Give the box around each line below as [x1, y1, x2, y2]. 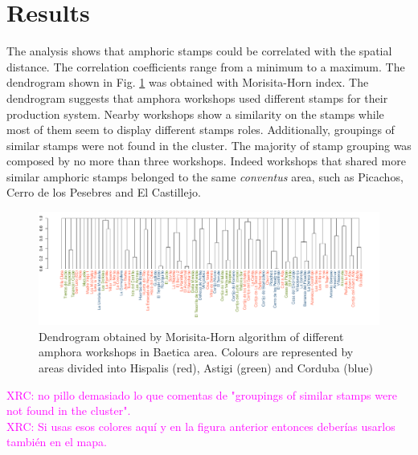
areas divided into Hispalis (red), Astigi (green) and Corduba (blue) [39, 360, 373, 376]
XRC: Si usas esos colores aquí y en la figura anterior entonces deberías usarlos [6, 417, 395, 434]
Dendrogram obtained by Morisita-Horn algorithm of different [39, 327, 344, 344]
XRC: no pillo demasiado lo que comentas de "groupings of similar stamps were [6, 386, 397, 403]
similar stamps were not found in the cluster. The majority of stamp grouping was [6, 136, 412, 153]
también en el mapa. [6, 433, 107, 450]
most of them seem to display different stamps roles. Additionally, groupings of [6, 121, 395, 138]
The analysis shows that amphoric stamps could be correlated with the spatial [6, 43, 392, 59]
